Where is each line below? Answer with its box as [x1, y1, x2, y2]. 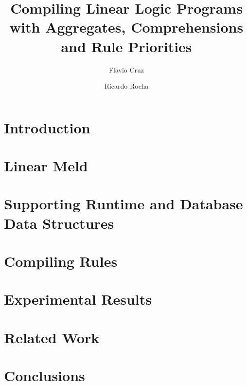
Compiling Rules [4, 251, 118, 271]
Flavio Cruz [108, 64, 144, 74]
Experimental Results [4, 289, 152, 309]
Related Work [4, 327, 100, 347]
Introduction [4, 117, 90, 137]
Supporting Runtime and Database [4, 194, 243, 214]
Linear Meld [4, 156, 88, 176]
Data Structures [4, 213, 114, 233]
